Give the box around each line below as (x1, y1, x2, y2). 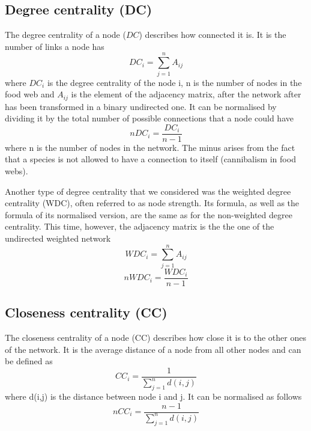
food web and (5, 88, 55, 100)
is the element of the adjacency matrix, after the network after (71, 88, 301, 100)
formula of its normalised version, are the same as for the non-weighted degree (5, 208, 292, 221)
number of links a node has (5, 40, 104, 52)
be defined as (5, 355, 53, 367)
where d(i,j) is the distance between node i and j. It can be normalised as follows (5, 390, 302, 402)
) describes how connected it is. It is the (139, 28, 286, 41)
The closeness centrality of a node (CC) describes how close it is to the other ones (5, 331, 306, 343)
